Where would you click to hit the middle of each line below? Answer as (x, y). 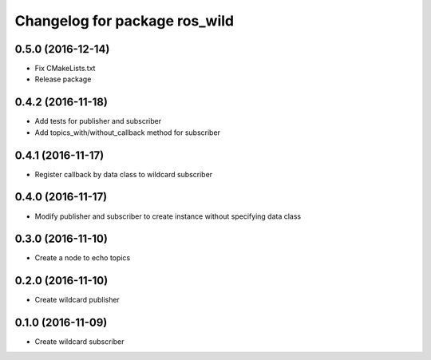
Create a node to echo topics (83, 258)
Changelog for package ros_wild (125, 21)
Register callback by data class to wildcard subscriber (124, 174)
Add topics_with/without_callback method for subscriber (128, 133)
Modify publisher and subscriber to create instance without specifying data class (168, 216)
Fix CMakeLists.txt (65, 69)
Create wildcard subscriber (79, 342)
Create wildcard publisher (77, 300)
